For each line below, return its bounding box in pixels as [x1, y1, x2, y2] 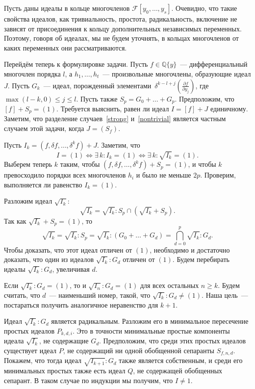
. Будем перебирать [172, 254, 229, 264]
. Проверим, [200, 170, 236, 180]
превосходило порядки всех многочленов [4, 170, 126, 180]
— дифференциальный [180, 59, 248, 69]
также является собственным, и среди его [119, 355, 243, 365]
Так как [4, 215, 26, 226]
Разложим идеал [4, 196, 52, 206]
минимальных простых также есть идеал [4, 365, 126, 375]
